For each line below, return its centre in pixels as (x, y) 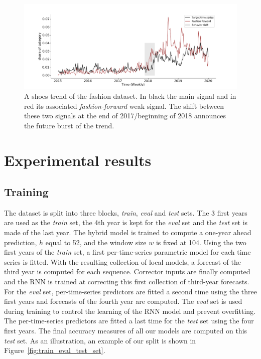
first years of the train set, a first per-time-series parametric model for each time (127, 252)
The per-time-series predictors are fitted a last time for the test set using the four (129, 321)
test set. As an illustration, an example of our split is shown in (100, 340)
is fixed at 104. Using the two (201, 242)
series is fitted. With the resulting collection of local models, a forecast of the (122, 261)
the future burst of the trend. (69, 125)
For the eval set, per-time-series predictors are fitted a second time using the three (131, 291)
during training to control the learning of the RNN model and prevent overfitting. (130, 311)
